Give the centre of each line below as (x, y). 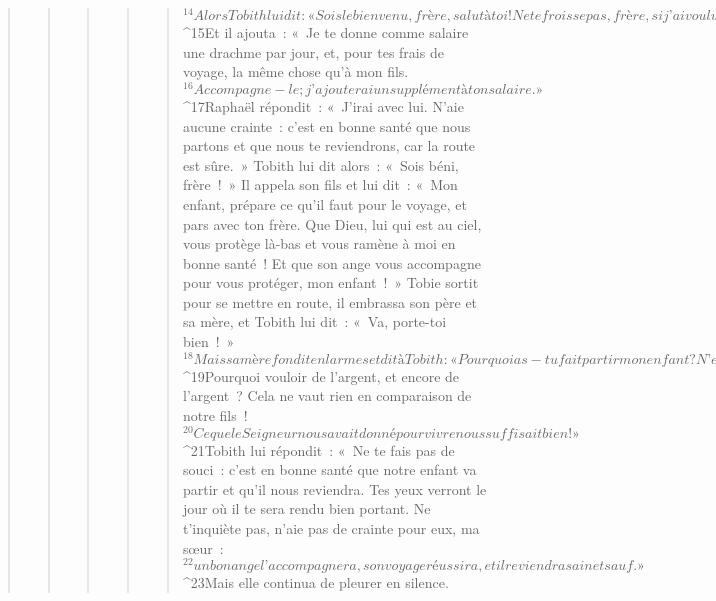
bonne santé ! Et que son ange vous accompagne (331, 262)
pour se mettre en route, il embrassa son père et (330, 301)
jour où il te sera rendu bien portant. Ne (306, 508)
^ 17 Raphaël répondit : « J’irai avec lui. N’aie (323, 105)
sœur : (203, 547)
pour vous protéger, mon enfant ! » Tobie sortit (330, 282)
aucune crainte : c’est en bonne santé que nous (326, 125)
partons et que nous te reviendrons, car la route (329, 145)
